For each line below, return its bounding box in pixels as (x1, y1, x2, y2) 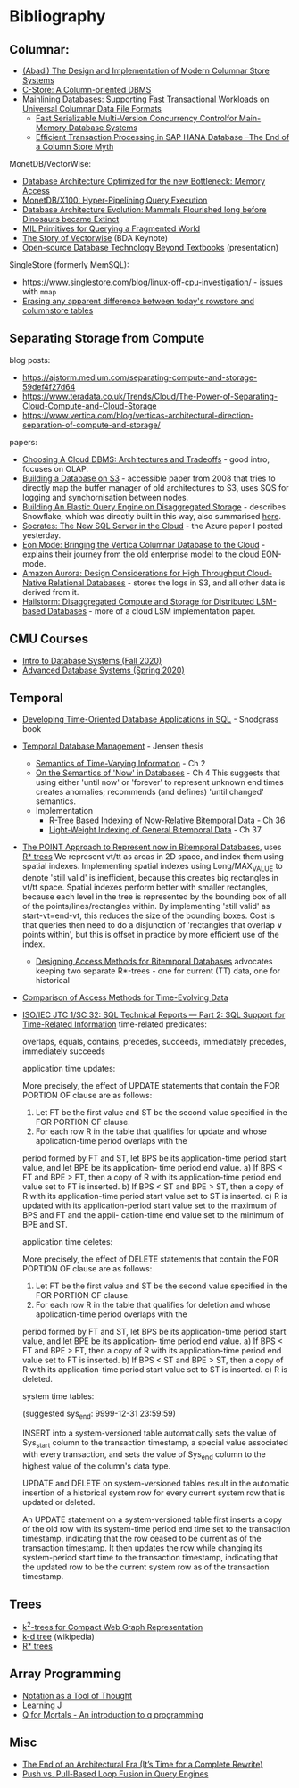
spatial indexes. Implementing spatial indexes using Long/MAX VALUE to (21, 861, 283, 873)
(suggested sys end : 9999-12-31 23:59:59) (21, 1408, 177, 1421)
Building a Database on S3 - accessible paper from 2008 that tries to (21, 473, 276, 484)
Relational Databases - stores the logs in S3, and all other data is (47, 577, 286, 588)
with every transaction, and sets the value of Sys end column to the (21, 1448, 266, 1461)
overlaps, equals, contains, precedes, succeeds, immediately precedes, (21, 1037, 287, 1047)
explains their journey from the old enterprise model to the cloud (21, 549, 260, 559)
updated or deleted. (21, 1496, 96, 1507)
